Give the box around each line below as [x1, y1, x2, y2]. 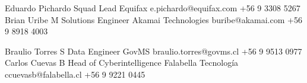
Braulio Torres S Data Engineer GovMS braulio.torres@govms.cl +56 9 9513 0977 [5, 44, 302, 57]
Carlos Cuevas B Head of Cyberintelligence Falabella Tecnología [5, 56, 239, 69]
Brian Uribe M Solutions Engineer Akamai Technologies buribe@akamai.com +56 [5, 13, 302, 25]
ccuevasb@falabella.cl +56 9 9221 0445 [5, 68, 145, 80]
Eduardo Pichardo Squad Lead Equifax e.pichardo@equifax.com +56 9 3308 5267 [5, 2, 300, 14]
